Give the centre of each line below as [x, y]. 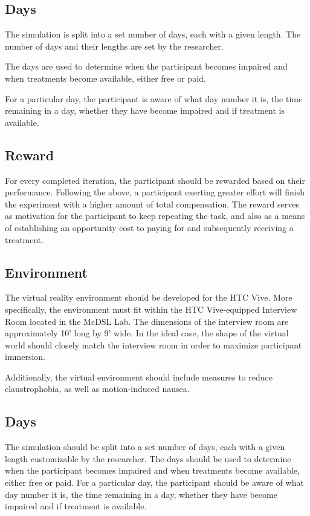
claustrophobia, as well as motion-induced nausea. [97, 389]
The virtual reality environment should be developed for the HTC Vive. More [149, 297]
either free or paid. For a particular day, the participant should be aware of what [154, 482]
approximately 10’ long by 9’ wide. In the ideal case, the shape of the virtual [147, 333]
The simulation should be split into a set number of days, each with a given [145, 447]
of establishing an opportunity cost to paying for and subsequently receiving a [149, 227]
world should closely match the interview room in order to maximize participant [153, 345]
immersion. [25, 357]
